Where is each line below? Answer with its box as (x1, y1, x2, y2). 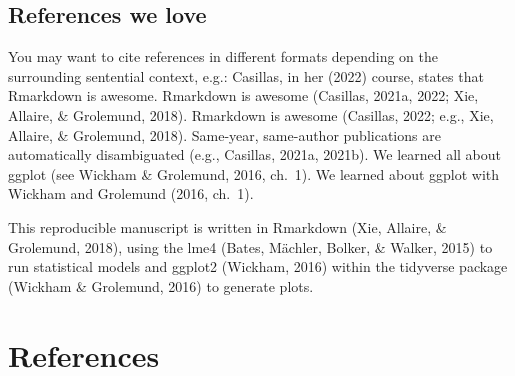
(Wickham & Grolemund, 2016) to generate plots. (8, 275, 314, 296)
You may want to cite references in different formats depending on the (8, 46, 439, 67)
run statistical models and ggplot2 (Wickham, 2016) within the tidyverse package (8, 256, 508, 277)
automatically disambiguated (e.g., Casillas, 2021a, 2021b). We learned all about (8, 144, 502, 165)
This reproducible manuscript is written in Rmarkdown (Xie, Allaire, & (8, 216, 447, 237)
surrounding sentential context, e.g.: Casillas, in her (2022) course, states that (8, 65, 484, 86)
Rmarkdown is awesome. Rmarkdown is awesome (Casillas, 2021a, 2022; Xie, (8, 85, 479, 106)
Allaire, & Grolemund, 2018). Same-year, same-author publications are (8, 124, 441, 145)
